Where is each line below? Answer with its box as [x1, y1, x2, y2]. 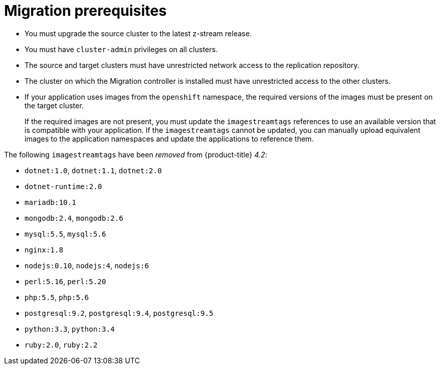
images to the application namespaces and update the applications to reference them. [25, 134, 314, 143]
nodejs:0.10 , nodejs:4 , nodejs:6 [25, 261, 149, 270]
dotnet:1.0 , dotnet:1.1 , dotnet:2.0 [25, 166, 162, 175]
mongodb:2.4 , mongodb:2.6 [25, 213, 124, 222]
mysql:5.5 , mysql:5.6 [25, 229, 106, 238]
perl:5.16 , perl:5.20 [25, 276, 106, 286]
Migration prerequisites [4, 2, 167, 19]
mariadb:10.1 [25, 198, 77, 206]
